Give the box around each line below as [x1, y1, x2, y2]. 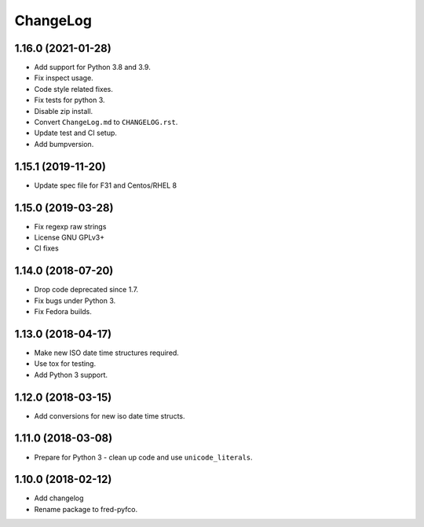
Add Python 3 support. [34, 370, 108, 379]
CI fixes [34, 243, 59, 253]
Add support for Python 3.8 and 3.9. [34, 63, 151, 72]
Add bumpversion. [34, 139, 94, 148]
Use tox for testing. [34, 359, 97, 368]
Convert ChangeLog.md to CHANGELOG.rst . [34, 118, 178, 127]
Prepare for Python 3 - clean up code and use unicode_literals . [34, 452, 253, 462]
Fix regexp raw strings [34, 221, 107, 231]
